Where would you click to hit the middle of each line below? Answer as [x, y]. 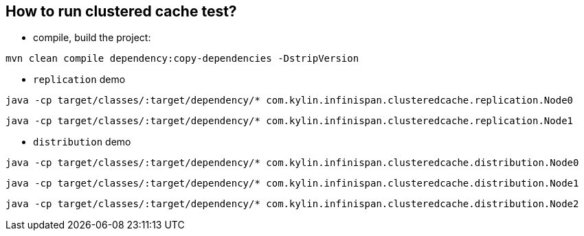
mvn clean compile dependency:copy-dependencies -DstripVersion [182, 59]
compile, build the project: [92, 38]
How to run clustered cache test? [121, 11]
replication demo [79, 80]
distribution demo [82, 142]
